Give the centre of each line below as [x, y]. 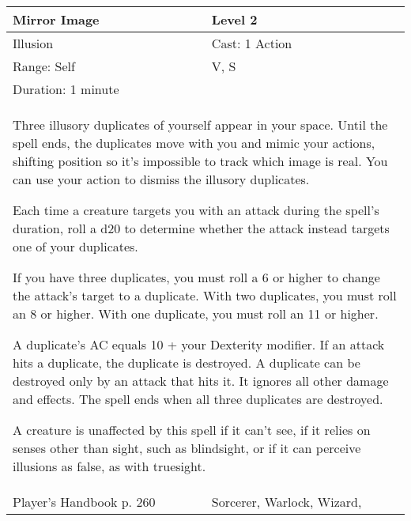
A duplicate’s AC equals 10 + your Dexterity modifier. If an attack [199, 344]
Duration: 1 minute [66, 89]
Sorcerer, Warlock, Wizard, [287, 502]
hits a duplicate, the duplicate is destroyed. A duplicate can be [187, 362]
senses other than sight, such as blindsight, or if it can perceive [187, 448]
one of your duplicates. [75, 246]
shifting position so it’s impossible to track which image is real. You [200, 161]
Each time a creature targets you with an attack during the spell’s [196, 210]
